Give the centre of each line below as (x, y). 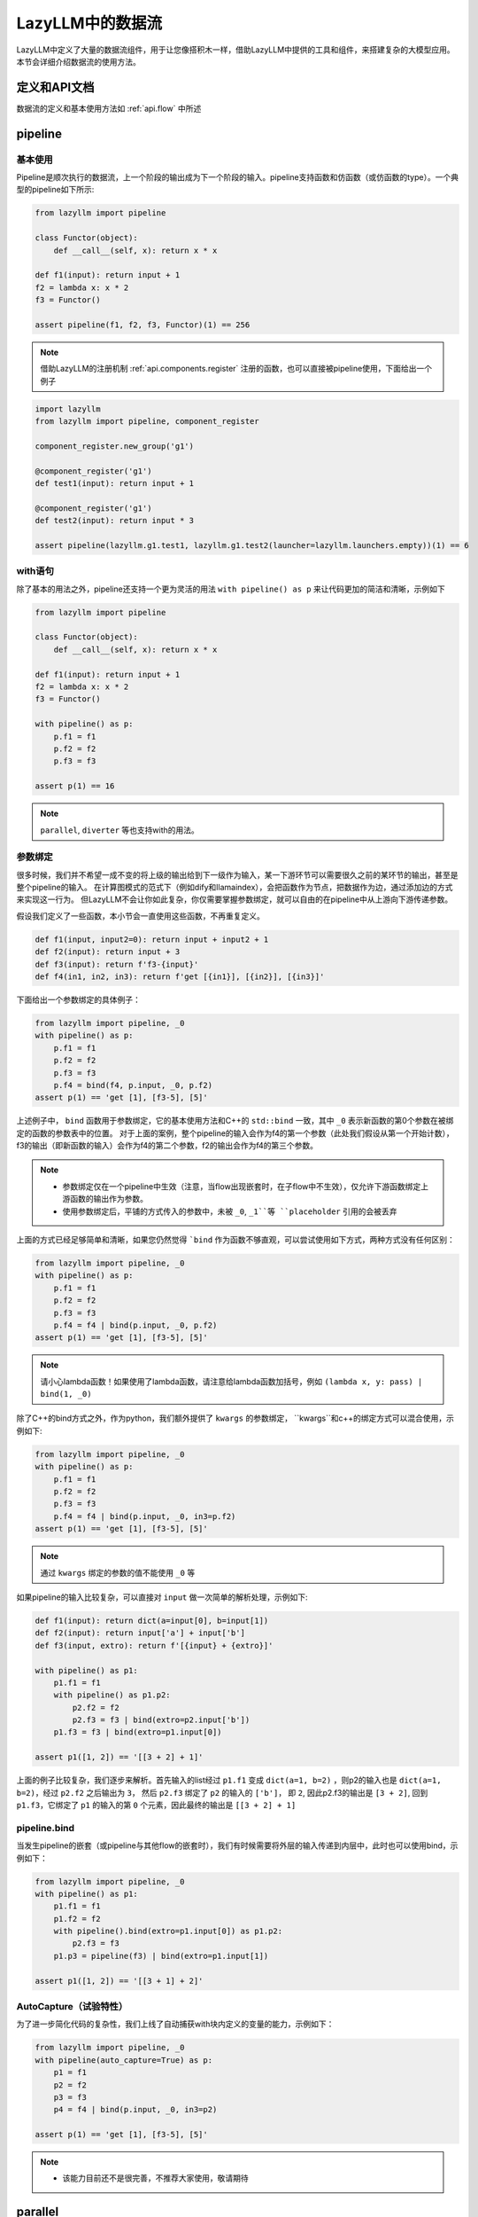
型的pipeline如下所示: (55, 190)
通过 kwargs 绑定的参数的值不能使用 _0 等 (118, 1572)
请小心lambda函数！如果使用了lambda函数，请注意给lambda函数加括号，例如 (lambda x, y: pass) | (231, 1381)
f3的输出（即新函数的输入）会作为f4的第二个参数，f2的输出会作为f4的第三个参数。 (167, 1146)
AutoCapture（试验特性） (72, 2007)
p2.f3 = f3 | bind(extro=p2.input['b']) (161, 1720)
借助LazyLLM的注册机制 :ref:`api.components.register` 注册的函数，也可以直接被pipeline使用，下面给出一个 (236, 369)
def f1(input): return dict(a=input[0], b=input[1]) (152, 1620)
